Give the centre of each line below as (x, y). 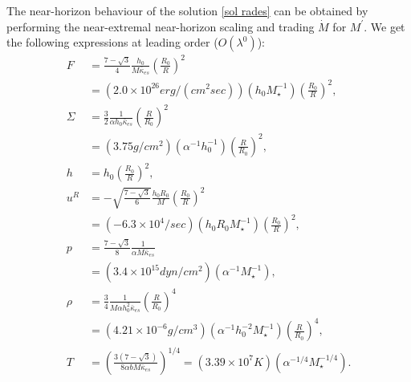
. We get (385, 26)
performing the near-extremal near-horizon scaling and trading (161, 26)
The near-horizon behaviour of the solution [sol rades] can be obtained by (187, 10)
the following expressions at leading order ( (112, 42)
